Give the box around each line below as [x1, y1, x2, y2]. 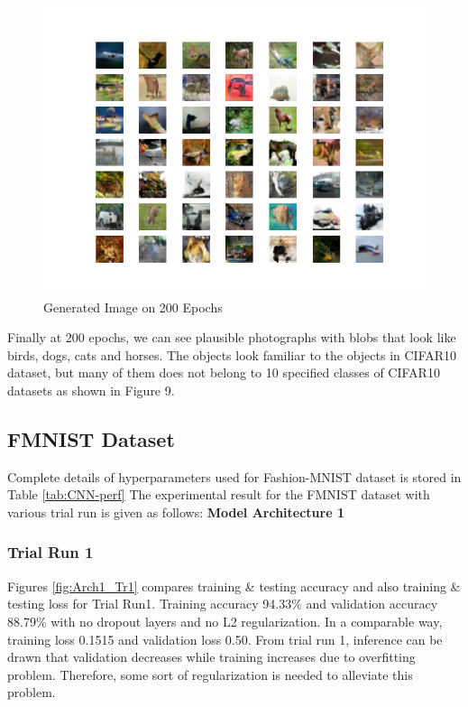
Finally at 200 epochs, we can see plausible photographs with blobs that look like [7, 328, 456, 347]
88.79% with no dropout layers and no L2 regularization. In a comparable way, [7, 611, 443, 630]
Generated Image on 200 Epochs [43, 297, 223, 316]
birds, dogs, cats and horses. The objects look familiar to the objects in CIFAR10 [7, 345, 457, 364]
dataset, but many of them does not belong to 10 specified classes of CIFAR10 [7, 363, 440, 382]
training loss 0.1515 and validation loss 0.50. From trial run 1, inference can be [7, 629, 443, 648]
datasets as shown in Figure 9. [7, 380, 175, 399]
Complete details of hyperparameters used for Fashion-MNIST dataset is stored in [7, 467, 462, 486]
